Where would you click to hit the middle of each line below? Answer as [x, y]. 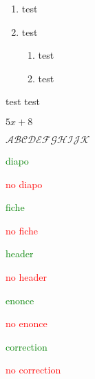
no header [26, 276]
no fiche [22, 230]
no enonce [27, 323]
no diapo [24, 184]
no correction [33, 370]
